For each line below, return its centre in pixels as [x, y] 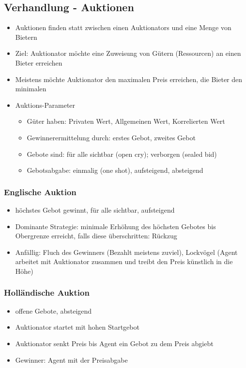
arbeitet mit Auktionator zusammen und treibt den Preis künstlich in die [124, 261]
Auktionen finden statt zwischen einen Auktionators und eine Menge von [123, 27]
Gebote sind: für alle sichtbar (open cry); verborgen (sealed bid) [122, 154]
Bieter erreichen [39, 62]
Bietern [26, 37]
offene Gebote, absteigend [54, 310]
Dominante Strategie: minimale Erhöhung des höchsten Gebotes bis [115, 226]
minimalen [31, 89]
